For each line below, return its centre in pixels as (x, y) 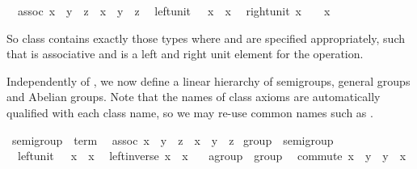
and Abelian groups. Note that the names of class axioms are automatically (194, 97)
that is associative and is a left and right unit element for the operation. (185, 54)
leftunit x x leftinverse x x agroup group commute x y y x (212, 156)
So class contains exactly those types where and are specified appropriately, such (206, 38)
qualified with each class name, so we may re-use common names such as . (190, 112)
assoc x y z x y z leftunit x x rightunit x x (174, 11)
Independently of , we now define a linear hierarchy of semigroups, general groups (208, 80)
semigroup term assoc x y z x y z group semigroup (173, 139)
